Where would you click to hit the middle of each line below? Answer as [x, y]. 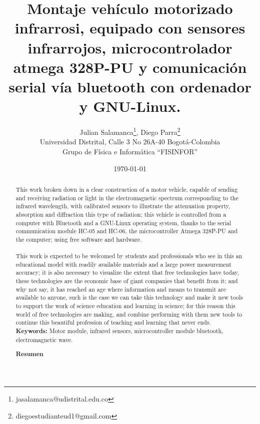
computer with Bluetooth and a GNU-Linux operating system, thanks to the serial [123, 222]
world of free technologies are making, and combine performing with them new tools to [129, 314]
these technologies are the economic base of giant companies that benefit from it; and [127, 281]
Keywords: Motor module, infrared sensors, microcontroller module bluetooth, [119, 331]
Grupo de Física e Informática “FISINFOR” [130, 151]
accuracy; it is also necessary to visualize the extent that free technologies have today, [127, 272]
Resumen [29, 354]
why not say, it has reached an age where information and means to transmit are [121, 289]
